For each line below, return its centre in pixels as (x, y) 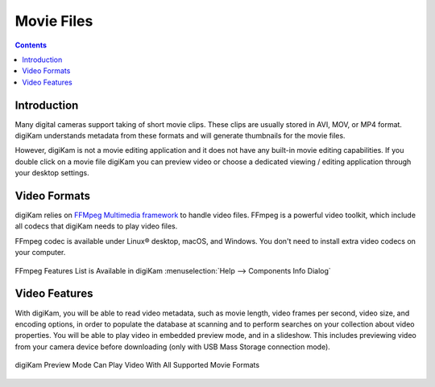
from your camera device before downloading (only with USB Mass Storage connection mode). (172, 347)
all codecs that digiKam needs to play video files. (96, 226)
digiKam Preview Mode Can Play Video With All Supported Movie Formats (137, 365)
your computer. (40, 253)
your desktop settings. (52, 173)
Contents (31, 45)
